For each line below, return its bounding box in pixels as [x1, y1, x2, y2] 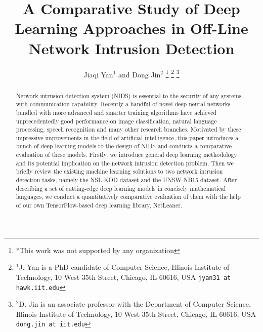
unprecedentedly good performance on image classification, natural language [16, 116, 217, 125]
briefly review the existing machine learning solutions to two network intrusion [16, 167, 223, 176]
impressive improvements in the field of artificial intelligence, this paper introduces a [16, 133, 239, 142]
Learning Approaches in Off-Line [15, 18, 248, 38]
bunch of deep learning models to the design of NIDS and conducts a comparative [16, 142, 232, 150]
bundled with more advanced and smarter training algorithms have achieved [16, 108, 217, 116]
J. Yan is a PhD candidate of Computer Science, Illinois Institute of [19, 262, 230, 272]
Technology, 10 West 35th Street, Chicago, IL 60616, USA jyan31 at [16, 271, 231, 282]
